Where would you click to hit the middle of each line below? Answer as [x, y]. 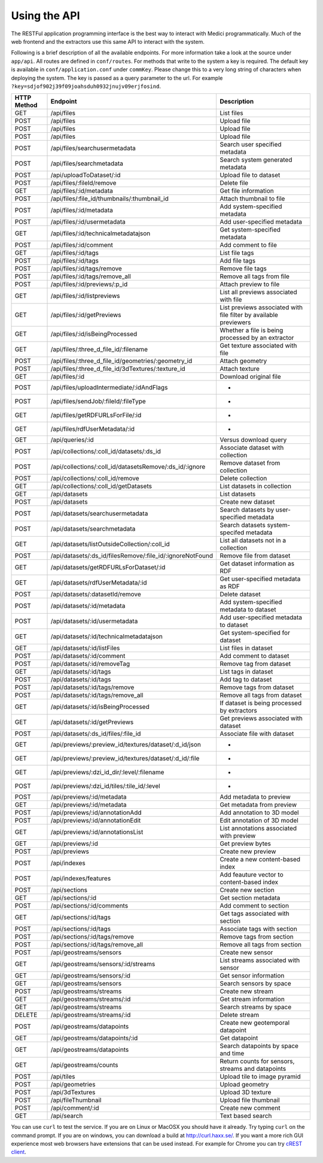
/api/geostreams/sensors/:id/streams [103, 964]
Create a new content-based [260, 860]
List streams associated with [260, 960]
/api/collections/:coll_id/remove [95, 479]
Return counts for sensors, [257, 1061]
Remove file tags [243, 269]
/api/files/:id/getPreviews [86, 315]
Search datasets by [247, 510]
